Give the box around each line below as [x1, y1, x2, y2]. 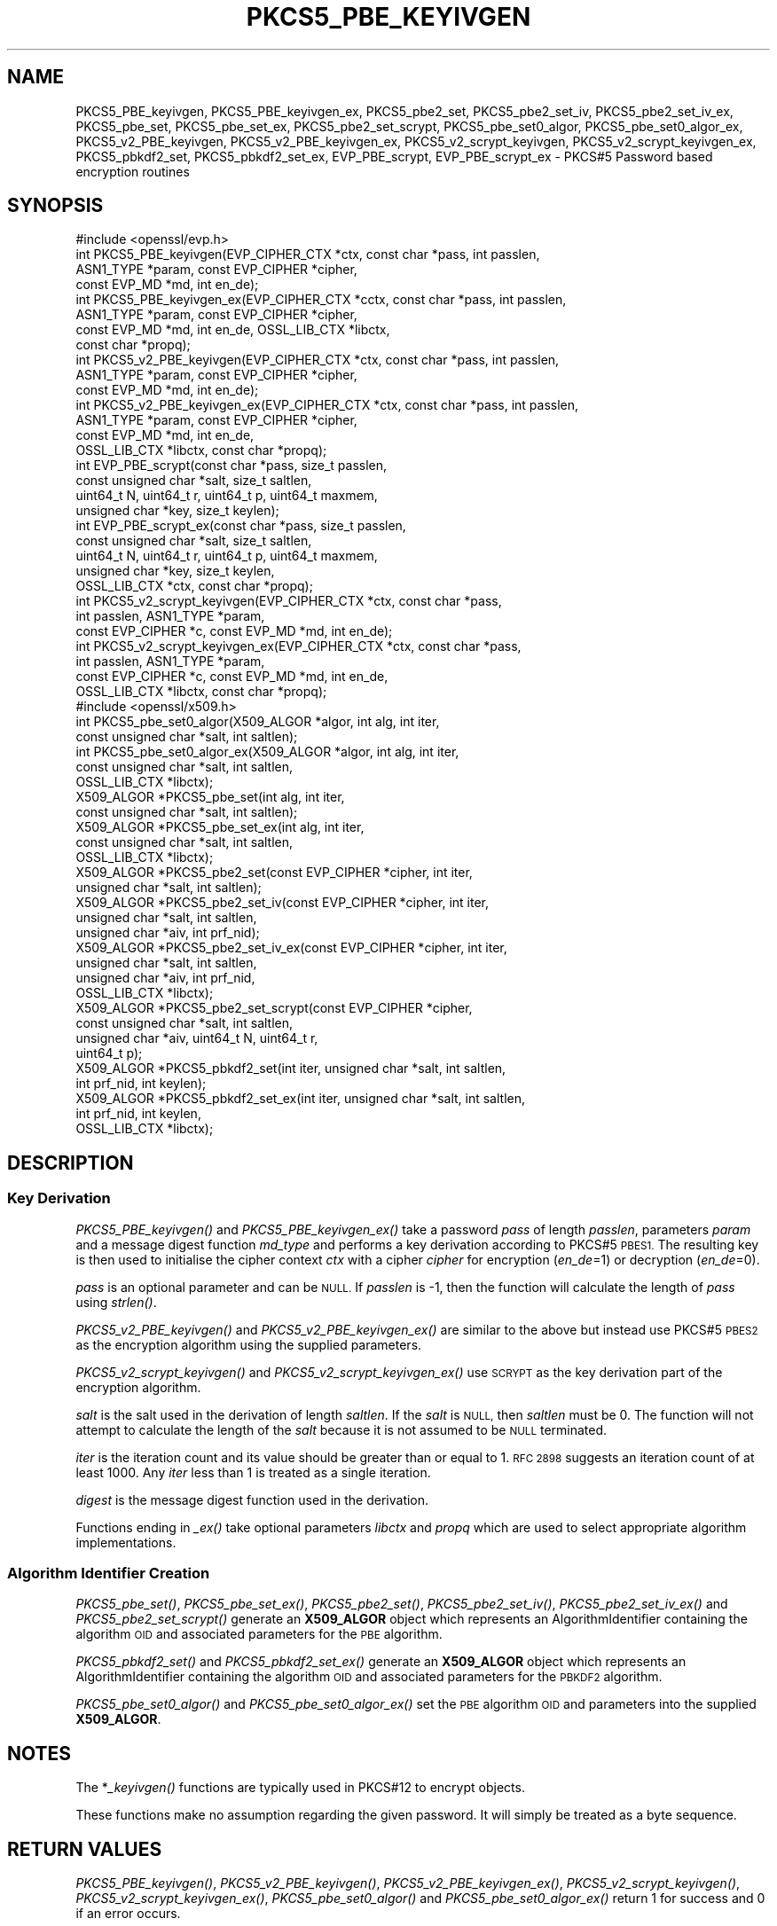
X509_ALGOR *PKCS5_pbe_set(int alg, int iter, [75, 789, 345, 805]
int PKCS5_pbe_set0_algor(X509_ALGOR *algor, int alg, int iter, [75, 714, 440, 730]
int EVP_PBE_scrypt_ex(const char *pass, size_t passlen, [75, 518, 406, 534]
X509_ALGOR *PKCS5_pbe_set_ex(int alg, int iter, [75, 819, 365, 835]
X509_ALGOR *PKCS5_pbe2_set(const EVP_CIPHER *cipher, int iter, [75, 865, 473, 881]
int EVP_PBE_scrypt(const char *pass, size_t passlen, [75, 458, 388, 474]
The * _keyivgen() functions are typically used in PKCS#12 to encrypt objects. [75, 1780, 525, 1796]
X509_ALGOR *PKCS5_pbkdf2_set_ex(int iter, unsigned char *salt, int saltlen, [75, 1091, 525, 1107]
